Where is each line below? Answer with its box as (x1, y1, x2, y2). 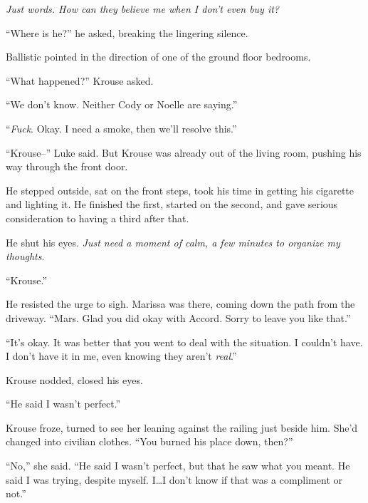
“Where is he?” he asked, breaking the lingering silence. (6, 25, 248, 40)
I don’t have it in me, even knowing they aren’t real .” (6, 348, 237, 363)
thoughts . (6, 249, 45, 264)
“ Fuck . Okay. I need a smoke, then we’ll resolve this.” (6, 120, 237, 135)
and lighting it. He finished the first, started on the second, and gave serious (6, 197, 338, 212)
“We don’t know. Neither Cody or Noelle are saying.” (6, 97, 238, 112)
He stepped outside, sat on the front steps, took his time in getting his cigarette (6, 182, 354, 197)
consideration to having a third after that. (6, 210, 189, 225)
